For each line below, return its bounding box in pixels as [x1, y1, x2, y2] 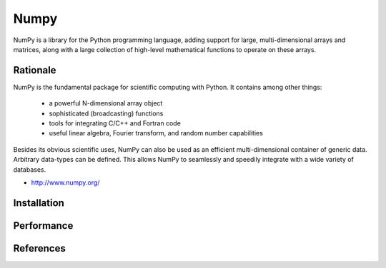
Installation [13, 197, 64, 209]
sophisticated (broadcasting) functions [49, 109, 164, 118]
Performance [13, 220, 74, 232]
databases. [13, 165, 46, 174]
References [13, 242, 66, 254]
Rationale [13, 64, 56, 76]
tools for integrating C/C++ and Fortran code [49, 119, 182, 128]
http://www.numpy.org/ [31, 178, 100, 187]
